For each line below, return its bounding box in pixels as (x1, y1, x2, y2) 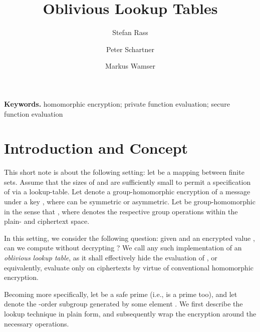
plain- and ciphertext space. (4, 216, 90, 226)
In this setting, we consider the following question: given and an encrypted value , (4, 232, 255, 243)
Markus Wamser (105, 61, 155, 71)
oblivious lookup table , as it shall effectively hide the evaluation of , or (4, 252, 217, 262)
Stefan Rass (112, 27, 148, 38)
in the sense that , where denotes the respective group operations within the (4, 206, 238, 216)
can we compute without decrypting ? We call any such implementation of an (4, 242, 242, 253)
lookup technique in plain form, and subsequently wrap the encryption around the (4, 308, 256, 318)
